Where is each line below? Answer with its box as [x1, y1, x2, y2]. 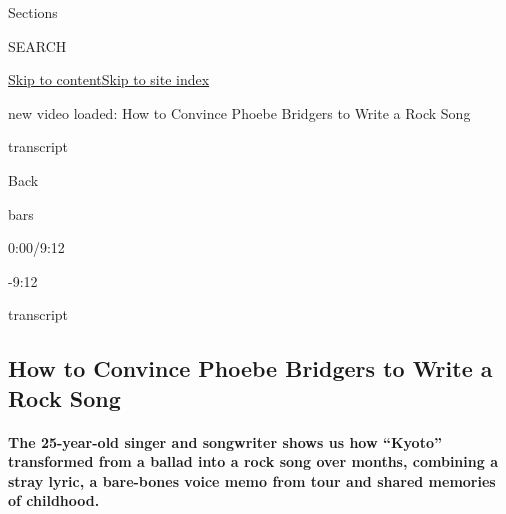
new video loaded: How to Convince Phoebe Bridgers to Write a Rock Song [8, 102, 471, 123]
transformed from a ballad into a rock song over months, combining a [8, 451, 498, 472]
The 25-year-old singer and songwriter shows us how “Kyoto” [8, 431, 442, 452]
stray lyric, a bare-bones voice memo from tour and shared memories [8, 470, 496, 491]
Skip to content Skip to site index [8, 69, 210, 90]
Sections [8, 2, 58, 22]
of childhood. [8, 490, 100, 511]
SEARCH [8, 35, 67, 56]
